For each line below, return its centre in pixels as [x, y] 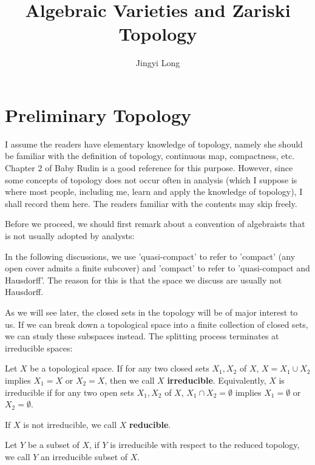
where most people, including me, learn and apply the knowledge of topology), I [154, 192]
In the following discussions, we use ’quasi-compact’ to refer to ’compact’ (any [150, 256]
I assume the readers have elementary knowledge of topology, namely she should [154, 144]
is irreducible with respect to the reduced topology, [205, 445]
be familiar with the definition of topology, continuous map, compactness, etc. [150, 156]
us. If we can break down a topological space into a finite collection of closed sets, [157, 324]
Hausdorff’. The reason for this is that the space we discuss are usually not [144, 280]
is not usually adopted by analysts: [70, 236]
